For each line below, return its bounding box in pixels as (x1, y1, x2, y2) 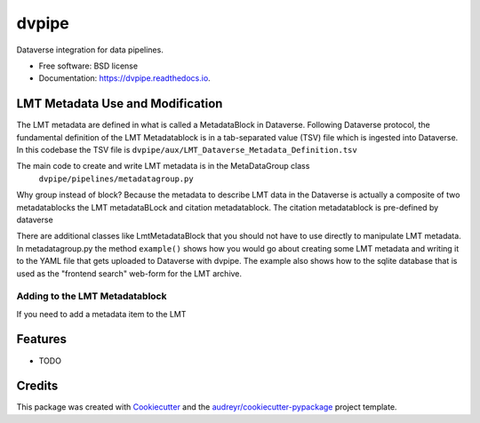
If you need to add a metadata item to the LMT (16, 308, 187, 319)
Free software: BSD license (38, 60, 138, 71)
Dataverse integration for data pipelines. (16, 44, 164, 55)
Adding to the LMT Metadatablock (16, 290, 167, 302)
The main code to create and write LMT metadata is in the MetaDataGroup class (16, 161, 310, 172)
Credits (16, 379, 59, 394)
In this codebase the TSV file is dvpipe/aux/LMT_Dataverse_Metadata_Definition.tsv (16, 145, 357, 156)
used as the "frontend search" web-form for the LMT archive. (16, 267, 243, 279)
